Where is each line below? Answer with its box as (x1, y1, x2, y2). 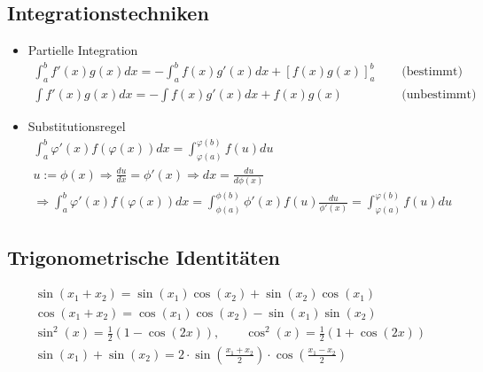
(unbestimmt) (401, 89, 477, 102)
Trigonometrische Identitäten (7, 243, 280, 270)
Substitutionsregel (27, 117, 126, 136)
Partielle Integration (27, 41, 138, 59)
